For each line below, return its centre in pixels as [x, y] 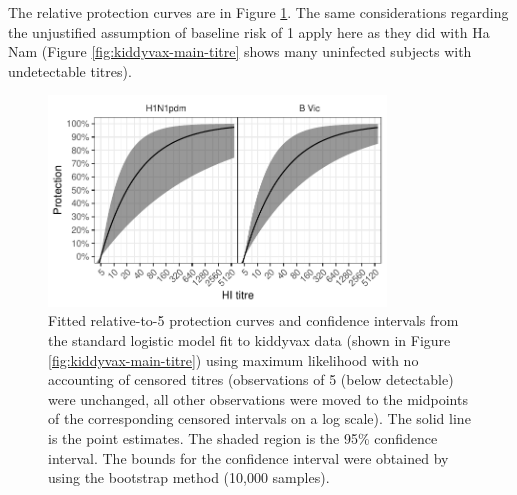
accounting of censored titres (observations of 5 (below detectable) [251, 379]
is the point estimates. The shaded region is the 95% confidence [243, 437]
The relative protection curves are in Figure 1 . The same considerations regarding [258, 12]
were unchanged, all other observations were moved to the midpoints [258, 398]
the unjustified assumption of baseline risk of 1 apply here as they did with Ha [249, 31]
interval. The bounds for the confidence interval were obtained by [248, 457]
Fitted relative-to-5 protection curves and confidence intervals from [253, 320]
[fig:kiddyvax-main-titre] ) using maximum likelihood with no [233, 359]
